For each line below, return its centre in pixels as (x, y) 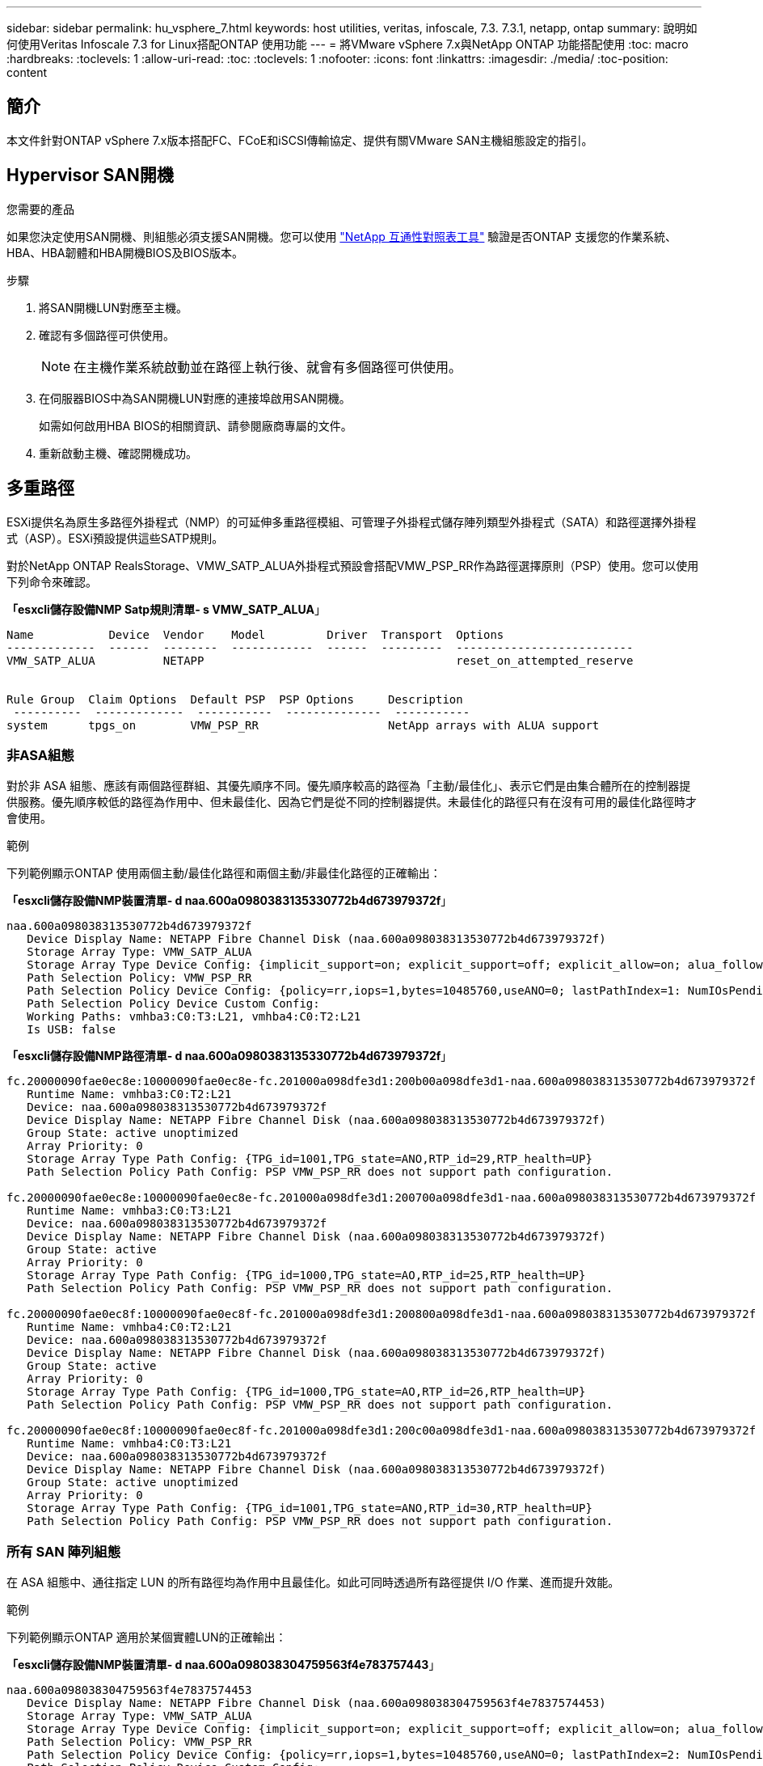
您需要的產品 (40, 209)
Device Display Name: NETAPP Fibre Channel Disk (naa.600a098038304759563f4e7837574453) (316, 1703)
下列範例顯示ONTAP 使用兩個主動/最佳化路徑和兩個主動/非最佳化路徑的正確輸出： (224, 873)
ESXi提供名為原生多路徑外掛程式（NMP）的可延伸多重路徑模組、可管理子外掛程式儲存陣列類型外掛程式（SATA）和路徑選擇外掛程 (352, 522)
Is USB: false (71, 1030)
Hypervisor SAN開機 (90, 175)
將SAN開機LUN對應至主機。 (114, 307)
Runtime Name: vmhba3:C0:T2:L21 (129, 1094)
